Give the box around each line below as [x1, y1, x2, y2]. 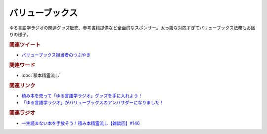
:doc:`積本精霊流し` [21, 72, 61, 79]
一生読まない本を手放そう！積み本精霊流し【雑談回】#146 [21, 120, 140, 126]
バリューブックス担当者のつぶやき [21, 52, 91, 58]
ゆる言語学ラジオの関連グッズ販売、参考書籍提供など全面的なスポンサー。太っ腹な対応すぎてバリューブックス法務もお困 [9, 25, 256, 31]
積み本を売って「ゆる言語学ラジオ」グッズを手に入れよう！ [21, 93, 143, 99]
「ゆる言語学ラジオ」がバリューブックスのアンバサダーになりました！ [21, 99, 164, 106]
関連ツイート [9, 41, 41, 48]
